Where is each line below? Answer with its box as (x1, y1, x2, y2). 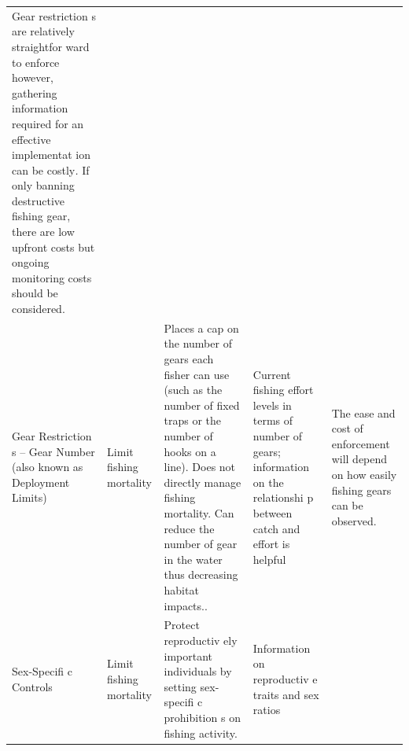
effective (12, 131, 51, 147)
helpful (252, 550, 286, 567)
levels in (252, 396, 292, 413)
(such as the (164, 381, 223, 398)
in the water (164, 550, 223, 567)
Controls (12, 678, 53, 694)
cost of (331, 420, 363, 436)
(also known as (12, 458, 83, 475)
